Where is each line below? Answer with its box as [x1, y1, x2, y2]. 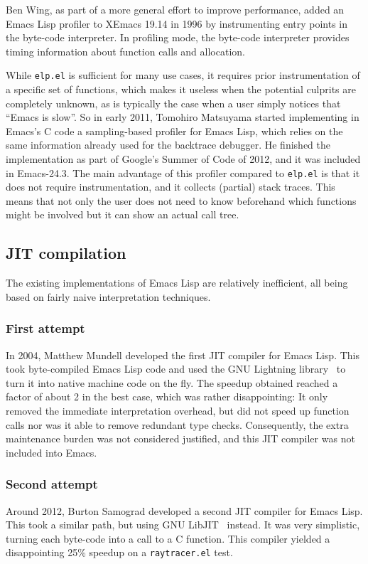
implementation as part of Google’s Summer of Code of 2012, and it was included [6, 151, 361, 166]
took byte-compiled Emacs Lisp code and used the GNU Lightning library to [6, 361, 346, 376]
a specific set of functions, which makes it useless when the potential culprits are [6, 82, 356, 97]
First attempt [6, 319, 85, 337]
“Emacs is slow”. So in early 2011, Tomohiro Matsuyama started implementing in [6, 110, 359, 124]
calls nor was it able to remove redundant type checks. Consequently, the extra [6, 417, 349, 432]
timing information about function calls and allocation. [6, 43, 245, 58]
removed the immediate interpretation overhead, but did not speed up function [6, 403, 350, 418]
